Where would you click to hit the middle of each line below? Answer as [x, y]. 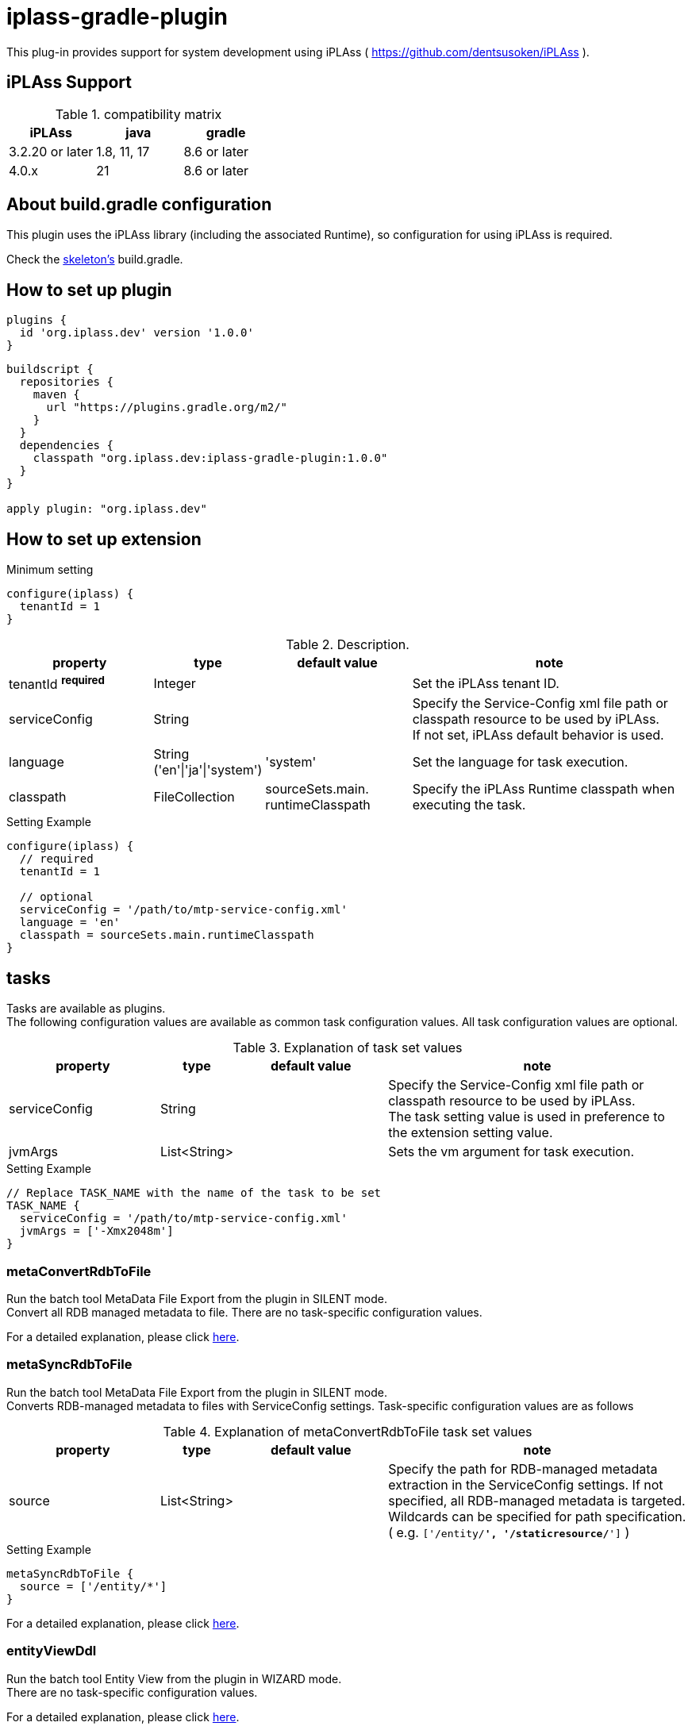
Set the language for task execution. [520, 762]
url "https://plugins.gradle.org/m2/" [167, 408]
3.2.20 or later [51, 151]
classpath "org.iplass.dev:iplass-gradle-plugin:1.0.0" [210, 458]
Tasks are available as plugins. [86, 1009]
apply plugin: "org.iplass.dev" [107, 509]
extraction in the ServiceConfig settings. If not [526, 1484]
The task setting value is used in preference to [527, 1117]
